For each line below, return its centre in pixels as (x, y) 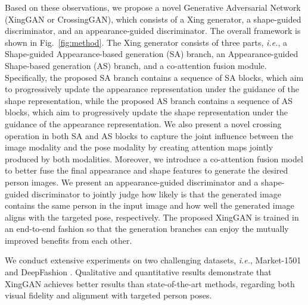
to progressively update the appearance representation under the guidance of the (152, 89)
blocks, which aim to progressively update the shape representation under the (147, 112)
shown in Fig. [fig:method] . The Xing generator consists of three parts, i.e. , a (146, 42)
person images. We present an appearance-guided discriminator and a (132, 182)
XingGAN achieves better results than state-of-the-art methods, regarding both (150, 283)
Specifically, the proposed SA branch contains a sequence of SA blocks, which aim (154, 77)
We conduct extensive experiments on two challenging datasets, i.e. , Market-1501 (153, 260)
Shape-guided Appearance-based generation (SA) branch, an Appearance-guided (152, 54)
